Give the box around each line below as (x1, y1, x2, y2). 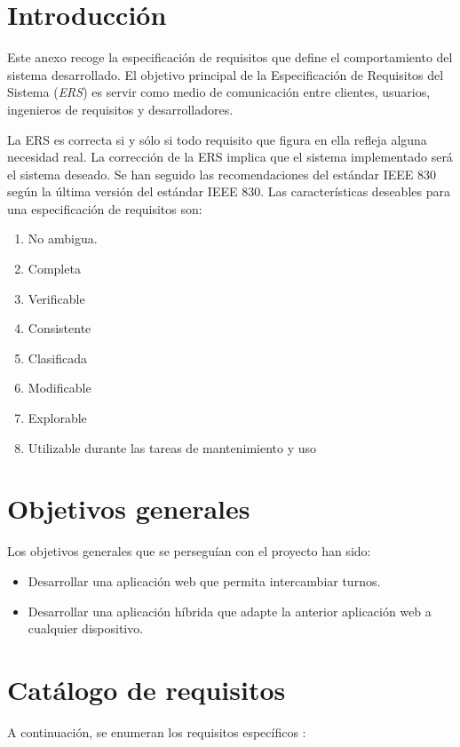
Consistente (28, 319, 91, 338)
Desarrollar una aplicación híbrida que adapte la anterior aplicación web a (28, 601, 432, 620)
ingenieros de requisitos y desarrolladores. (7, 99, 234, 118)
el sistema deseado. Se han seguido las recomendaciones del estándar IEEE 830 (7, 164, 436, 183)
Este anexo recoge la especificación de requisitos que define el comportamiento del (7, 48, 453, 67)
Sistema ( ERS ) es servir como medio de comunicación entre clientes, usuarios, (7, 83, 431, 101)
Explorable (28, 409, 87, 427)
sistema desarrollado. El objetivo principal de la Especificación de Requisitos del (7, 65, 444, 83)
